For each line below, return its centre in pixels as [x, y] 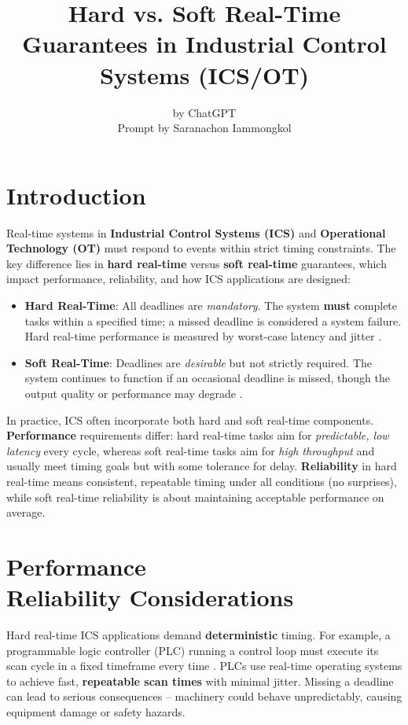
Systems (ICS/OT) [204, 74]
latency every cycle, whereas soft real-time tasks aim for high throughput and [191, 450]
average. [26, 512]
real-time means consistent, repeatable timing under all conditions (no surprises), [202, 481]
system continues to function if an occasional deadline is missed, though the [207, 378]
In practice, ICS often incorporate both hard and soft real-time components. [190, 420]
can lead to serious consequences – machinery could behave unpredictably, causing [204, 696]
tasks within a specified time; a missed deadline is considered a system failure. [213, 320]
